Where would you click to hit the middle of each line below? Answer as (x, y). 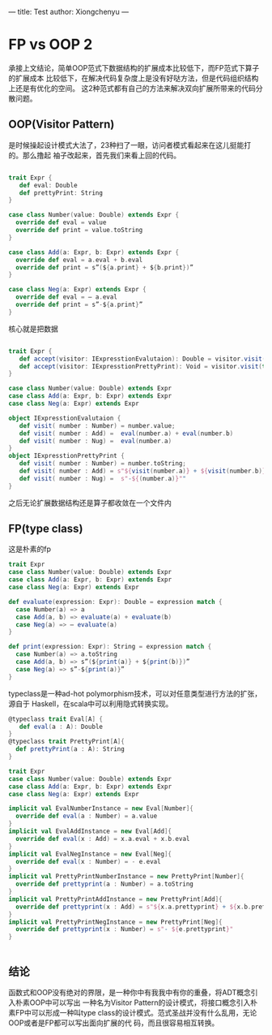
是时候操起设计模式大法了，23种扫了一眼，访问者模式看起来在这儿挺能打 (130, 144)
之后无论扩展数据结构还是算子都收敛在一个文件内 (90, 502)
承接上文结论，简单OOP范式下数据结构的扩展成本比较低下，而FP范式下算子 (134, 67)
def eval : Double (49, 185)
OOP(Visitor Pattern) (62, 125)
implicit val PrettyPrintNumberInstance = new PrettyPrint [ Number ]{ (126, 877)
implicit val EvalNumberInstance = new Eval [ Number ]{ (101, 809)
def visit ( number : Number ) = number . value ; (97, 425)
